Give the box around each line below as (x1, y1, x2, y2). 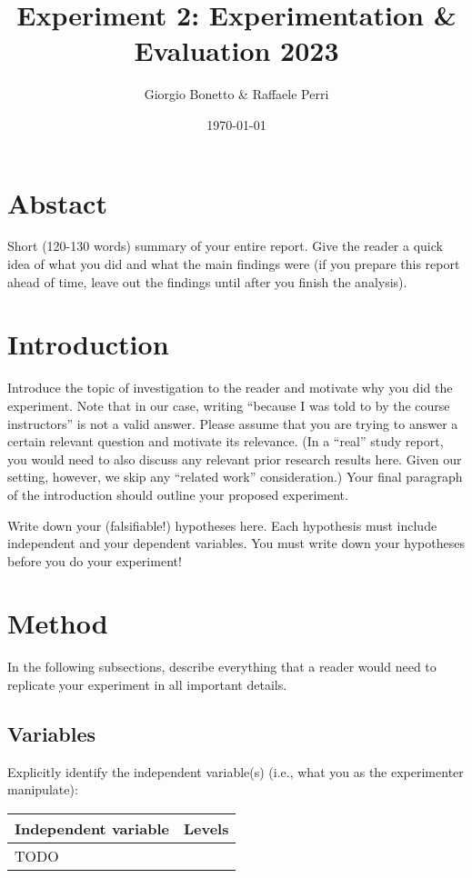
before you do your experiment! (7, 551, 182, 570)
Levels (183, 817, 229, 839)
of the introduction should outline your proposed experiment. (7, 484, 348, 504)
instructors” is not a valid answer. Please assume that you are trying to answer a (7, 414, 458, 433)
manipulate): (7, 780, 78, 799)
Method (7, 604, 108, 642)
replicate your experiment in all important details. (7, 675, 287, 693)
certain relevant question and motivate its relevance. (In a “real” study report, (7, 432, 444, 451)
